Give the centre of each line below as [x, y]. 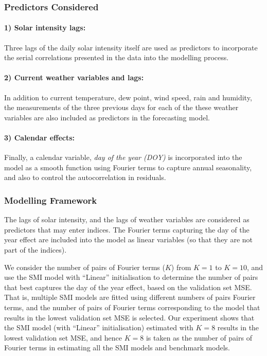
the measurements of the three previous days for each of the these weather [121, 107]
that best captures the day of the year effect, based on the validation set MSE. [128, 287]
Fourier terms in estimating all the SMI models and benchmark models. [117, 348]
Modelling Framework [51, 200]
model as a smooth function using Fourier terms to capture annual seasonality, [128, 167]
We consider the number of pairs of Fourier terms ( [85, 267]
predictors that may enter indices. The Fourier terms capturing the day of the [127, 229]
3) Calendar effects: [40, 137]
